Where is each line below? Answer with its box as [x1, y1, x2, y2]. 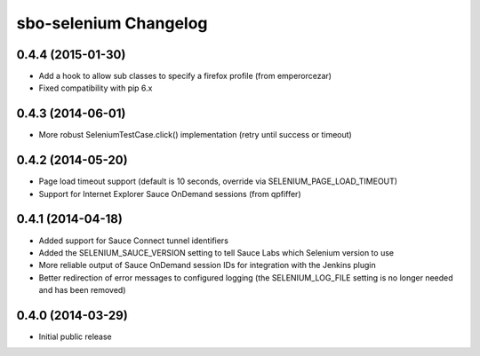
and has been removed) [38, 285, 126, 296]
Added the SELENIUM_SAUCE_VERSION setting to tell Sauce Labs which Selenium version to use [38, 247, 395, 257]
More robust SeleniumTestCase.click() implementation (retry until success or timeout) [38, 130, 353, 140]
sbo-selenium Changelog [16, 13, 208, 33]
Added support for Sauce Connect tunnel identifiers [38, 235, 228, 246]
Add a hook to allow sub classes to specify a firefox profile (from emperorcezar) [38, 71, 332, 82]
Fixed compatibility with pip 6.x [38, 83, 153, 93]
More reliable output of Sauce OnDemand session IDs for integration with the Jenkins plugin [38, 260, 377, 271]
